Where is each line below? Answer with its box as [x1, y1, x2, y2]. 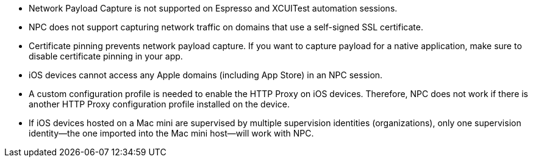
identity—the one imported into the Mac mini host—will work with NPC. [29, 128, 314, 138]
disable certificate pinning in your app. [29, 51, 183, 61]
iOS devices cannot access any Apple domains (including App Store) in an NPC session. [29, 70, 383, 80]
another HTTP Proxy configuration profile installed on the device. [29, 99, 290, 109]
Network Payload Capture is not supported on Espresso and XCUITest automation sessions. [29, 3, 398, 13]
